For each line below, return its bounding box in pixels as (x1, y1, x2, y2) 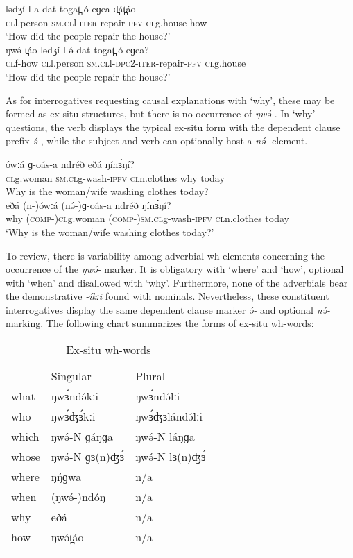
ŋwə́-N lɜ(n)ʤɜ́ (135, 448, 206, 465)
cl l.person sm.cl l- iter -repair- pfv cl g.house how (6, 15, 207, 29)
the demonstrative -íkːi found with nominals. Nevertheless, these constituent (6, 289, 329, 303)
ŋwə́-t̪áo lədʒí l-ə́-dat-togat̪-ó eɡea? (6, 42, 149, 56)
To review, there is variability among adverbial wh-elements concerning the (6, 248, 325, 262)
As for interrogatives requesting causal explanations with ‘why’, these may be (6, 92, 335, 107)
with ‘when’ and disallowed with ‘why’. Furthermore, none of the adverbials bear (6, 275, 348, 289)
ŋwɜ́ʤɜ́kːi (51, 408, 96, 425)
